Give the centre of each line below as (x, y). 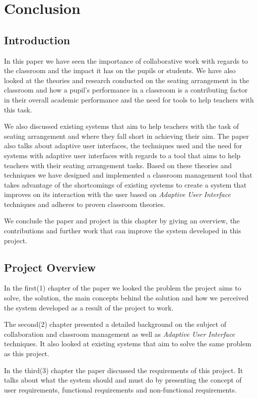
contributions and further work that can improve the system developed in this (123, 231)
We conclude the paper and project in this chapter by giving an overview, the (122, 221)
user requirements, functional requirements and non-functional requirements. (120, 389)
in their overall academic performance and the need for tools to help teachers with (129, 99)
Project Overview (50, 267)
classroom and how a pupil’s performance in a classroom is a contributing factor (126, 90)
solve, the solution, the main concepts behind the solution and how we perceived (126, 298)
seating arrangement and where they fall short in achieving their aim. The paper (127, 136)
